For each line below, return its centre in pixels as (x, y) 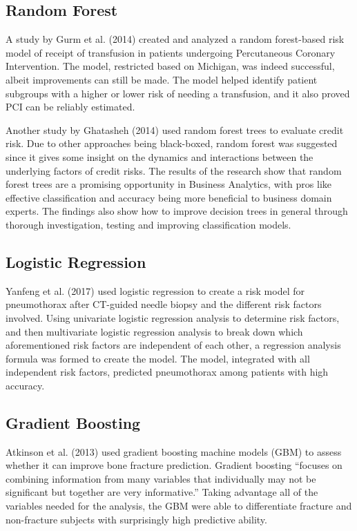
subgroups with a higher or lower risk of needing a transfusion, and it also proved (178, 93)
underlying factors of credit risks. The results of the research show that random (174, 170)
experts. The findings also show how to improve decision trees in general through (177, 211)
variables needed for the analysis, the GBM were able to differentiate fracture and (179, 506)
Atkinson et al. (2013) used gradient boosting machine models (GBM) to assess (174, 451)
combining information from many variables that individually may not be (161, 478)
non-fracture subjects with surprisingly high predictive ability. (136, 519)
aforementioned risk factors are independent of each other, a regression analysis (173, 345)
